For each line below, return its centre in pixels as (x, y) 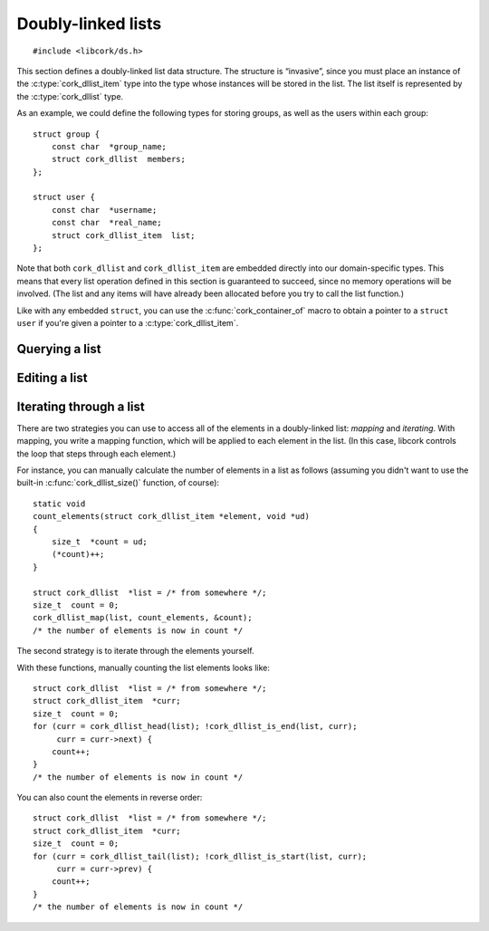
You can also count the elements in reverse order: (110, 798)
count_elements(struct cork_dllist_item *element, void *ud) (171, 517)
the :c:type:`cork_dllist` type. (70, 96)
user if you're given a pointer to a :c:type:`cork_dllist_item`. (128, 322)
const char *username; (104, 210)
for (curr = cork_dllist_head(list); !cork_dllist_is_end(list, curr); (195, 726)
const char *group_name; (109, 146)
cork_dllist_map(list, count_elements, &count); (143, 618)
